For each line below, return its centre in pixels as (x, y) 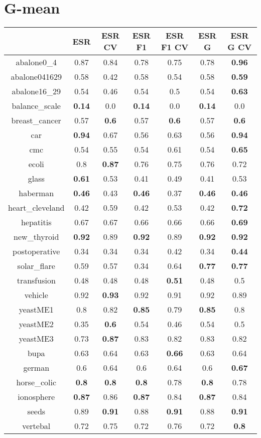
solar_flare (36, 266)
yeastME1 (36, 310)
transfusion (36, 280)
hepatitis (36, 222)
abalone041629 (36, 77)
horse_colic (36, 382)
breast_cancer (36, 120)
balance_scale (36, 106)
